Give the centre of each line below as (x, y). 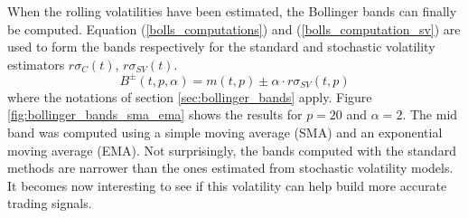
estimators (36, 64)
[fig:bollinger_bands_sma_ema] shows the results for (155, 114)
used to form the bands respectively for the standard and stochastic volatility (221, 47)
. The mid (430, 114)
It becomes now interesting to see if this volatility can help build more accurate (227, 185)
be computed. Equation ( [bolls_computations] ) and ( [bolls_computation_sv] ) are (234, 28)
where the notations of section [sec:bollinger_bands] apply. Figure (190, 96)
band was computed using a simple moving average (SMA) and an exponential (225, 133)
